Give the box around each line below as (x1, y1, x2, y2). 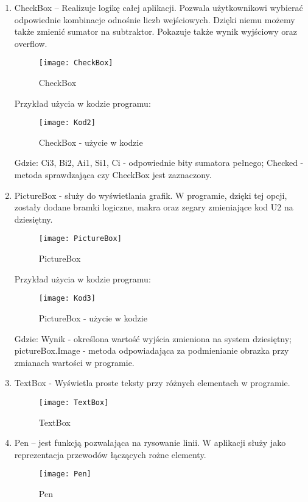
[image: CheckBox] (38, 59, 113, 68)
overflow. (14, 37, 47, 49)
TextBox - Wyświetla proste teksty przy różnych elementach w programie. (14, 376, 290, 389)
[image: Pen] (38, 470, 91, 479)
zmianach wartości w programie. (14, 356, 135, 368)
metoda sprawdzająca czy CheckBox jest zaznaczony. (14, 168, 212, 181)
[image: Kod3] (38, 294, 96, 303)
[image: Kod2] (38, 118, 96, 127)
